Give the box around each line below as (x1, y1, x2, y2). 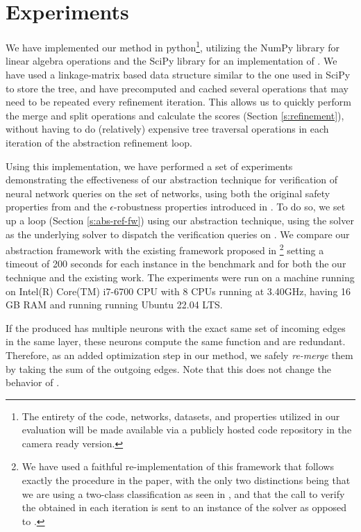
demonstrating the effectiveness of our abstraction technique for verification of (6, 172, 338, 187)
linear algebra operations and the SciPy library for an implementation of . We (6, 53, 337, 68)
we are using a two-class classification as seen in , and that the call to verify (22, 486, 345, 501)
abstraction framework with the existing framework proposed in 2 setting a (6, 241, 324, 257)
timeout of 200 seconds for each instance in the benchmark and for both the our (6, 256, 346, 271)
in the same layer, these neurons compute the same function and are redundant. (6, 334, 346, 349)
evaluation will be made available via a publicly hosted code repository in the (22, 422, 352, 437)
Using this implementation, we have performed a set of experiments (6, 158, 293, 173)
